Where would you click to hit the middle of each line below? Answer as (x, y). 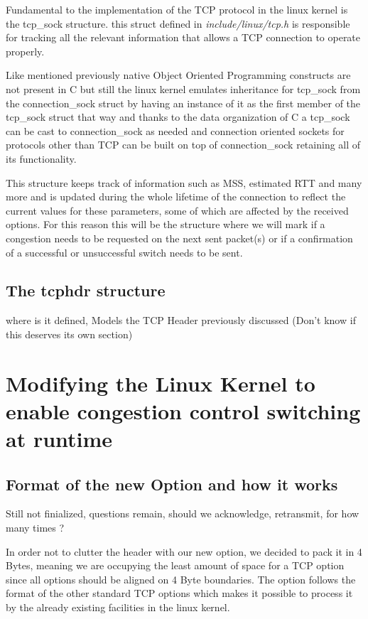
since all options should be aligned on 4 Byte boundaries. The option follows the (181, 579)
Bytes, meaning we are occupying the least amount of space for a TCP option (175, 565)
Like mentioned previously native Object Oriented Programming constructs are (178, 75)
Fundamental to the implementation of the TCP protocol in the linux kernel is (177, 9)
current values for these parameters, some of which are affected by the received (177, 210)
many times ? (35, 528)
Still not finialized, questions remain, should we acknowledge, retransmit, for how (183, 513)
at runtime (59, 439)
